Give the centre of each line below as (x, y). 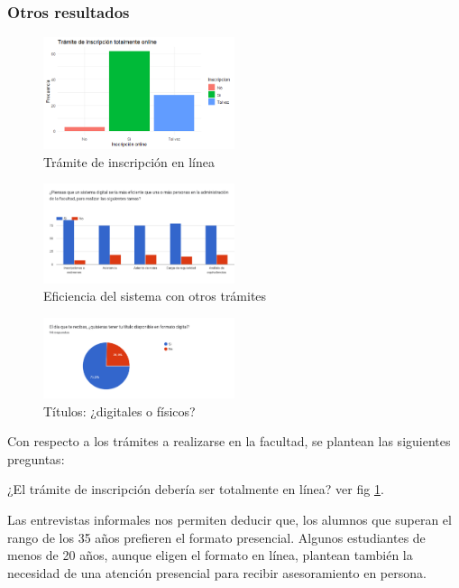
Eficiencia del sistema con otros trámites (155, 296)
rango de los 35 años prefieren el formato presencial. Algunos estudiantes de (216, 537)
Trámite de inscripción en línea (129, 161)
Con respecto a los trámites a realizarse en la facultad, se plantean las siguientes (229, 441)
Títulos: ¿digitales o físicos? (119, 411)
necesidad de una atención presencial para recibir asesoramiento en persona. (217, 572)
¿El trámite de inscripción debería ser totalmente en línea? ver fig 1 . (196, 489)
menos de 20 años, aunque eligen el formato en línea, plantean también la (210, 555)
